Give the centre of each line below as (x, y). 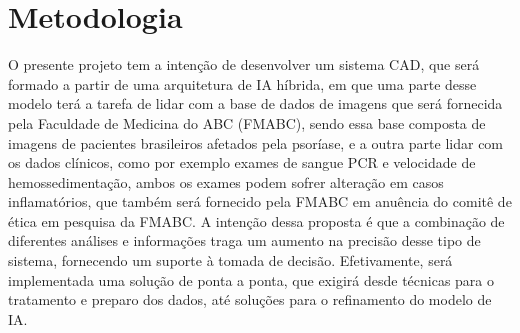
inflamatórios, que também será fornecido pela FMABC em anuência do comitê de (260, 201)
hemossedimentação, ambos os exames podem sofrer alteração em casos (226, 181)
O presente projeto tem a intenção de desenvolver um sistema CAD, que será (244, 64)
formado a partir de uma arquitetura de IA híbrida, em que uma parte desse (242, 83)
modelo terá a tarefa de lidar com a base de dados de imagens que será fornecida (255, 103)
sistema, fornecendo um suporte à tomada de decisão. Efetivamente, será (230, 260)
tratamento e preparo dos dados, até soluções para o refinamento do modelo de (250, 299)
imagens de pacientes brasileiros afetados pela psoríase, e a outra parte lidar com (256, 142)
